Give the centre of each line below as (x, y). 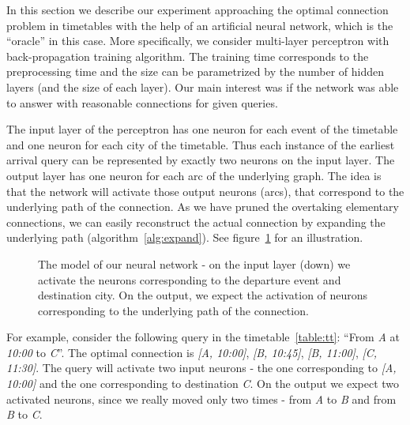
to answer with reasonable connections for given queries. (142, 102)
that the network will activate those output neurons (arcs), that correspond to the (205, 191)
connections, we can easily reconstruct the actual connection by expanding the (196, 222)
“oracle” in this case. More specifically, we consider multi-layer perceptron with (198, 41)
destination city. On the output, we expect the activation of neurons (203, 295)
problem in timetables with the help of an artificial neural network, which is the (200, 25)
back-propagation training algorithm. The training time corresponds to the (188, 56)
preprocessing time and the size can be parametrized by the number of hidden (195, 71)
